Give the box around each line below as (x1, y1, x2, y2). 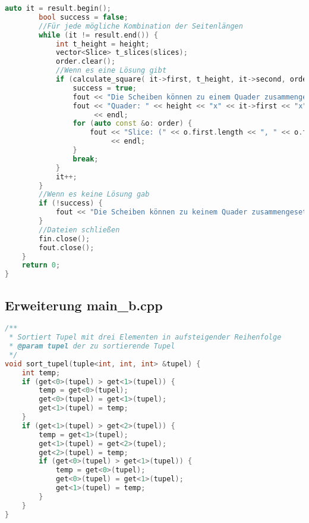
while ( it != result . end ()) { (39, 30, 158, 39)
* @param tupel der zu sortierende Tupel (9, 342, 175, 351)
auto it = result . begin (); (5, 4, 112, 13)
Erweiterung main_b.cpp (5, 295, 163, 314)
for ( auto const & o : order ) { (72, 119, 193, 128)
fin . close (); (39, 234, 90, 243)
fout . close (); (39, 243, 94, 252)
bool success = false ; (39, 13, 128, 21)
